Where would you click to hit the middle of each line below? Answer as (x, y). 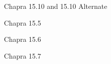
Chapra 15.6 (23, 39)
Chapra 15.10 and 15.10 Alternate (56, 6)
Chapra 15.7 (23, 55)
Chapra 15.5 (23, 22)
